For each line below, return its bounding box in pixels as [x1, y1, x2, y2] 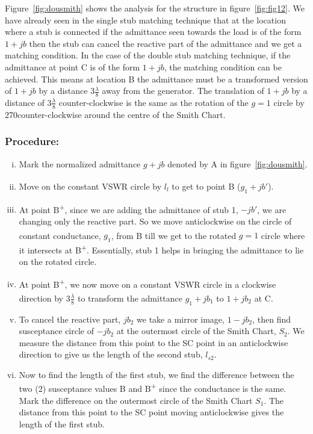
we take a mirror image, [137, 312, 225, 325]
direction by [19, 291, 63, 304]
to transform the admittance [78, 291, 182, 304]
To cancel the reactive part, [19, 312, 121, 325]
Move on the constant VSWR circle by [19, 179, 162, 192]
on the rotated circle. [19, 255, 97, 268]
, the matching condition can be [164, 60, 282, 73]
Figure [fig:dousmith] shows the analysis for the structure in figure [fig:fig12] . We [5, 2, 305, 14]
